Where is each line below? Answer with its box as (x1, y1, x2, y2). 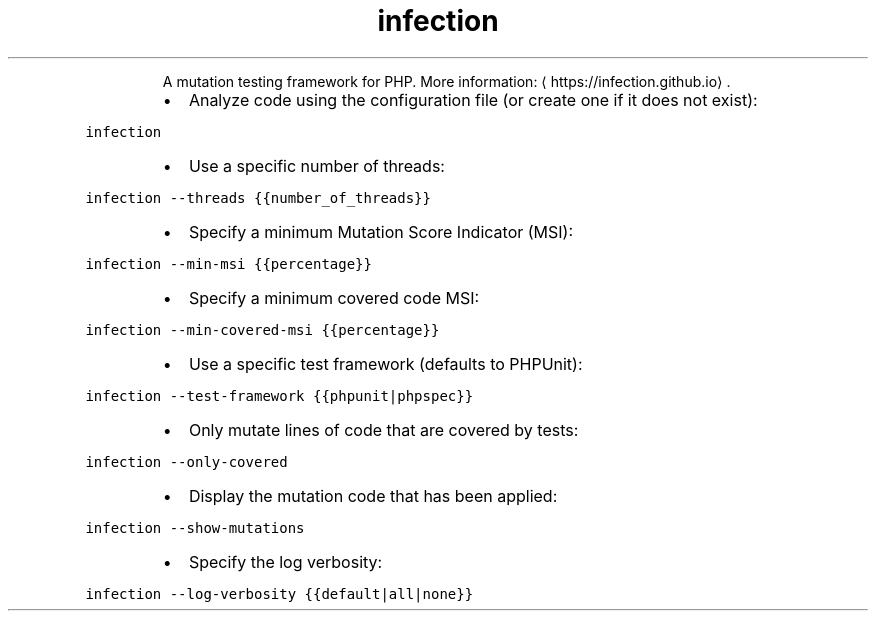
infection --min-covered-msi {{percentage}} (85, 321, 440, 338)
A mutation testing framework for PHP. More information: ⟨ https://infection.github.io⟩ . (162, 72, 731, 90)
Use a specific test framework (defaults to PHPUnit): (188, 353, 583, 374)
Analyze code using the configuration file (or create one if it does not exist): (188, 89, 758, 110)
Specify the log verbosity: (188, 551, 383, 572)
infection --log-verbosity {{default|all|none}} (85, 585, 474, 602)
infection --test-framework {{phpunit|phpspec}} (85, 387, 474, 404)
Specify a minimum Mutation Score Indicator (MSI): (188, 221, 574, 242)
